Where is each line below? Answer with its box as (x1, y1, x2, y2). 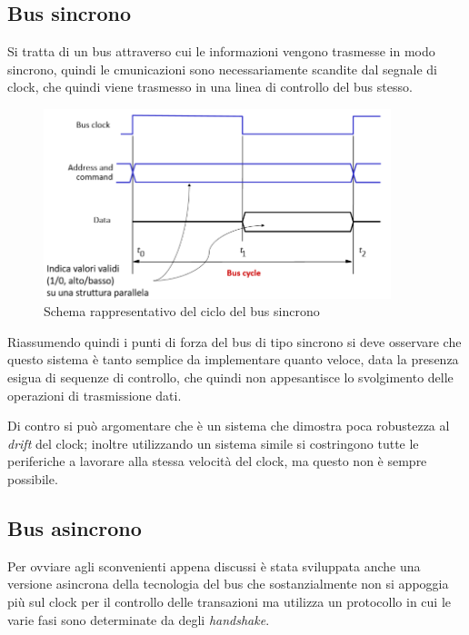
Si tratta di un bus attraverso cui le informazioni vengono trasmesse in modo (7, 42, 435, 61)
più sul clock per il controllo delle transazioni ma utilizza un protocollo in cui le (7, 591, 451, 610)
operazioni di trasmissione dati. (7, 385, 182, 404)
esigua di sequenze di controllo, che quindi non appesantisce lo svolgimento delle (7, 367, 454, 386)
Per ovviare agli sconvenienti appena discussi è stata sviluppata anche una (7, 556, 421, 575)
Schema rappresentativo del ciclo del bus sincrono (44, 302, 320, 321)
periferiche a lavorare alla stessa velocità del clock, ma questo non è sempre (7, 451, 427, 471)
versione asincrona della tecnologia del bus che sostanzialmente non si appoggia (7, 574, 449, 593)
